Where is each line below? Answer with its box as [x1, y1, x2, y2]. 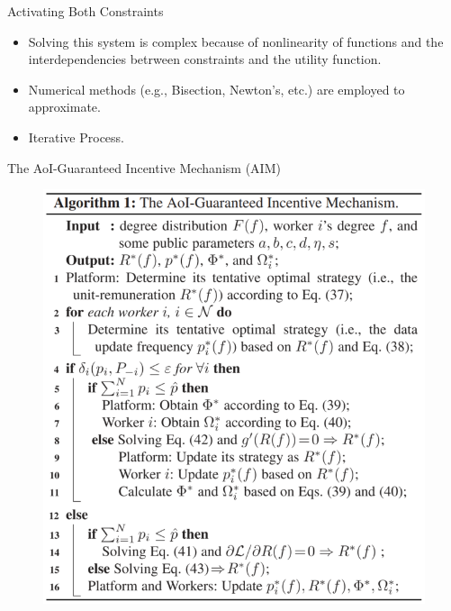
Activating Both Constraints [7, 2, 164, 20]
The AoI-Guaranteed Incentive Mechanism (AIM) [7, 158, 281, 177]
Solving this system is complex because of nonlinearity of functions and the [28, 32, 444, 50]
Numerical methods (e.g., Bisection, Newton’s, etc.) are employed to [28, 79, 405, 98]
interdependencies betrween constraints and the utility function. [28, 50, 382, 68]
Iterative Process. [28, 127, 124, 146]
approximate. [28, 97, 101, 116]
